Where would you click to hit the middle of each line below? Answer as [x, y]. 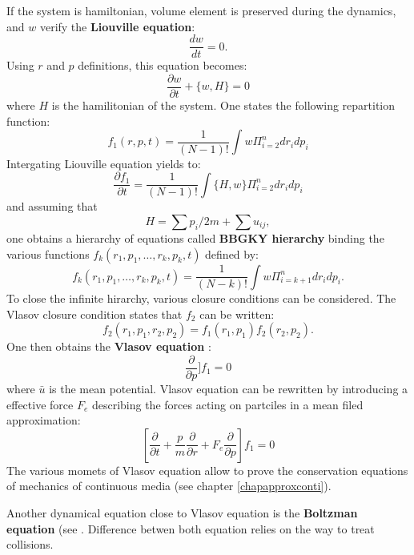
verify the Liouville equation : [117, 26]
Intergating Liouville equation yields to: [104, 163]
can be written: [237, 314]
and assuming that [52, 206]
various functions [48, 253]
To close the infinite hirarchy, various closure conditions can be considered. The [201, 298]
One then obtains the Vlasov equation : [109, 346]
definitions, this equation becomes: [163, 65]
